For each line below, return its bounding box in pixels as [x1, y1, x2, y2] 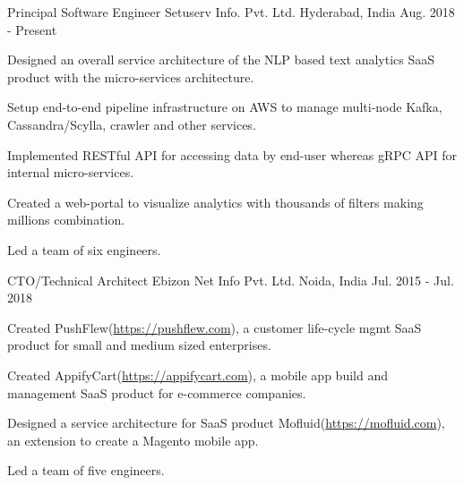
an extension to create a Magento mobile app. [7, 430, 259, 449]
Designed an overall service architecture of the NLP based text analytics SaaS [7, 50, 435, 69]
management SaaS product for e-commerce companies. [7, 383, 306, 402]
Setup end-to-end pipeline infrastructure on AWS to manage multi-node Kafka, [7, 98, 443, 116]
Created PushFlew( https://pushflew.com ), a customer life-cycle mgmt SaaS [7, 318, 422, 336]
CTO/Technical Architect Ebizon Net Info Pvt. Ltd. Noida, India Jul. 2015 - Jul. [7, 270, 454, 289]
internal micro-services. [7, 163, 134, 182]
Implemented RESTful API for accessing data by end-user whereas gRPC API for [7, 145, 458, 164]
